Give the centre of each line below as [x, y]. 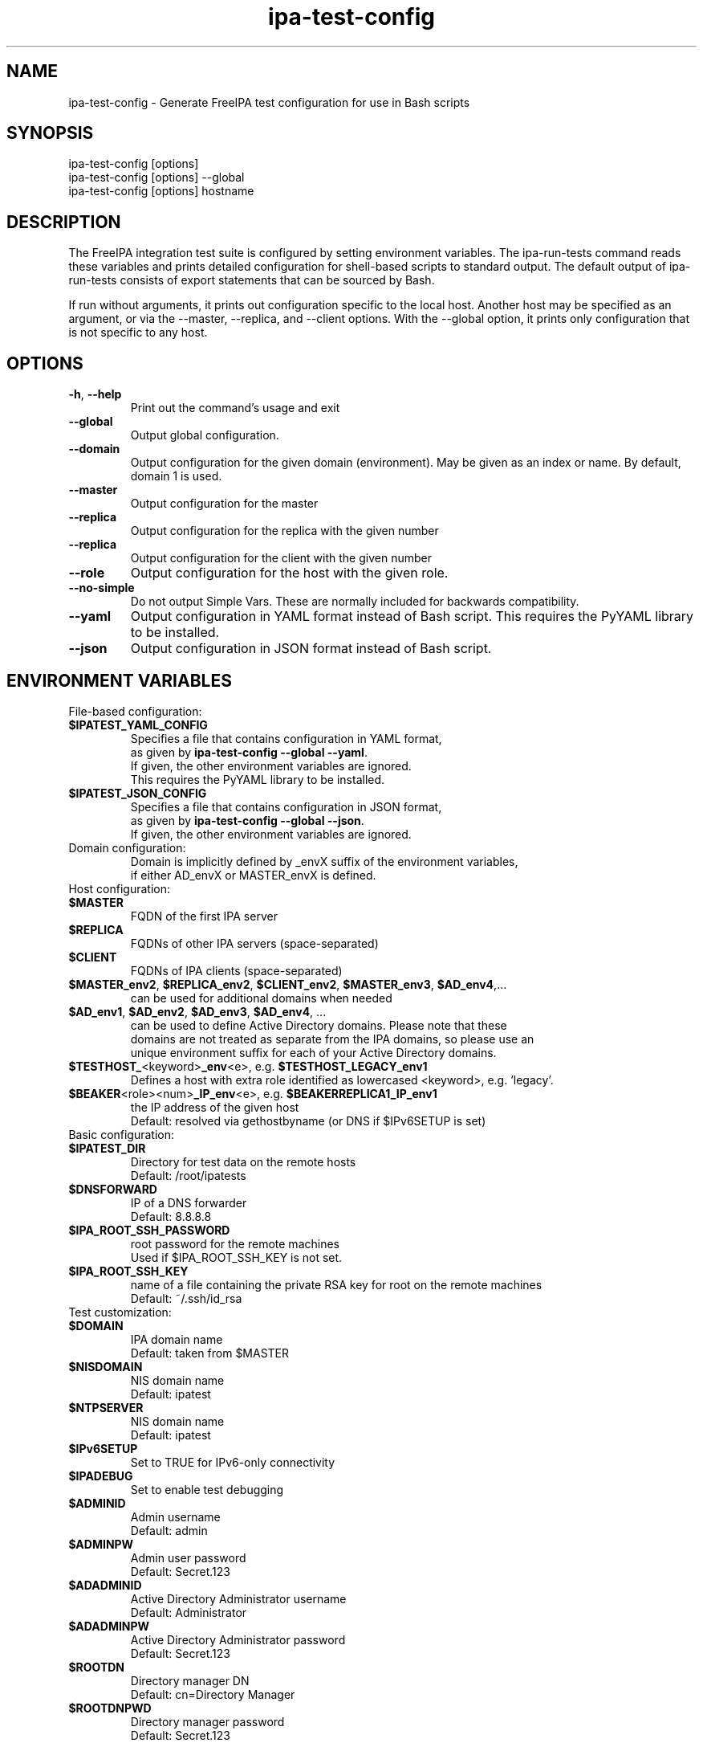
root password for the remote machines [235, 1243]
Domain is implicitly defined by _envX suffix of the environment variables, [324, 861]
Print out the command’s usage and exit [235, 408]
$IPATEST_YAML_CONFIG [138, 725]
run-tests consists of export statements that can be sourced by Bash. [252, 280]
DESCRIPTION [64, 222]
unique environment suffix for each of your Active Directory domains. [313, 1052]
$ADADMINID [105, 1585]
